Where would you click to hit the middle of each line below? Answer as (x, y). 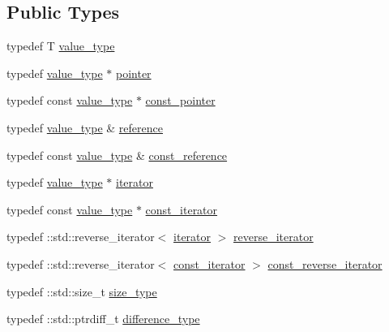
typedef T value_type (61, 46)
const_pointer (180, 100)
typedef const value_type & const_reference (117, 155)
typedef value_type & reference (85, 127)
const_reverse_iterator (325, 263)
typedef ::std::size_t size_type (82, 291)
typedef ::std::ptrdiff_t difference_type (103, 319)
